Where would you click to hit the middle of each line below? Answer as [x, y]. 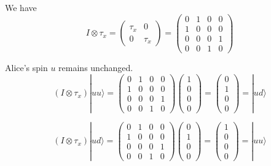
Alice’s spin [26, 67]
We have [21, 7]
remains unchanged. [96, 67]
